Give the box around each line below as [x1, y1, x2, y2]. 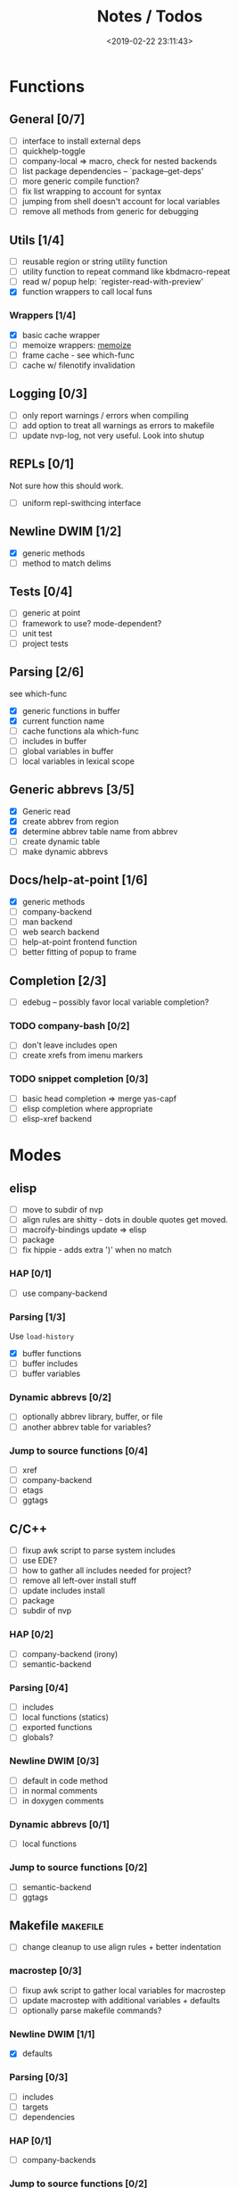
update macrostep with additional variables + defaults [21, 1994, 220, 2005]
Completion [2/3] [9, 973, 107, 988]
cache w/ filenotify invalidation [21, 360, 135, 370]
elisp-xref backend [21, 1113, 92, 1123]
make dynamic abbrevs [21, 846, 109, 857]
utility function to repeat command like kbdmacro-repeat [21, 266, 231, 278]
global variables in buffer [21, 745, 114, 756]
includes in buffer [21, 735, 87, 746]
